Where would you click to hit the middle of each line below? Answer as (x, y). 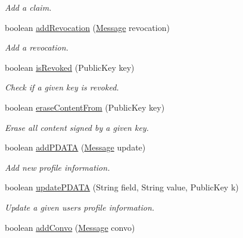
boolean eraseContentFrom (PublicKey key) (85, 107)
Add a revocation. (37, 47)
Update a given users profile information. (80, 207)
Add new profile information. (57, 167)
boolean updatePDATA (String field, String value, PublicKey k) (122, 187)
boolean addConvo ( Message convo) (70, 227)
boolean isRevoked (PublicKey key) (70, 67)
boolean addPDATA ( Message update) (75, 147)
